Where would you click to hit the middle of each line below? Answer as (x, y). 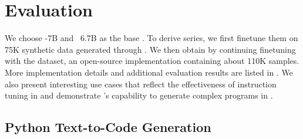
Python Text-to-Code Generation (108, 127)
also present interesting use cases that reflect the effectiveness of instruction (141, 84)
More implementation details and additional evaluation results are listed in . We (149, 72)
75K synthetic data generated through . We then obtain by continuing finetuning (150, 49)
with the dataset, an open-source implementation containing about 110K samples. (152, 61)
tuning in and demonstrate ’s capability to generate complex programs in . (139, 95)
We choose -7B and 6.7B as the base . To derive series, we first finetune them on (151, 38)
